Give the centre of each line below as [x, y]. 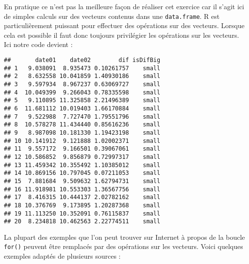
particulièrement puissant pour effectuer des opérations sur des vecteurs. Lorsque [124, 25]
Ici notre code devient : [38, 44]
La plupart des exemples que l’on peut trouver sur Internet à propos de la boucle [124, 237]
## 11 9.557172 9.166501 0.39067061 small [82, 149]
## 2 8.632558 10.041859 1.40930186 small [82, 76]
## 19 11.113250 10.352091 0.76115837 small [82, 213]
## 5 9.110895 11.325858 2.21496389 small [82, 101]
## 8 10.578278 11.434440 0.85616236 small [82, 125]
